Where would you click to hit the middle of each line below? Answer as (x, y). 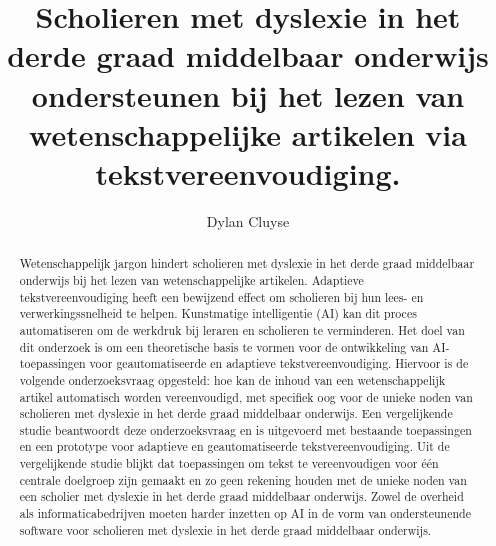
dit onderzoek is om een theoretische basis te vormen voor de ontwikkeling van (224, 346)
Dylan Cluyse (248, 220)
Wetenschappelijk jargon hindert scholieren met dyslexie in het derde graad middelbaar (247, 263)
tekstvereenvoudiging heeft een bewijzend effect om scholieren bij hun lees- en (221, 296)
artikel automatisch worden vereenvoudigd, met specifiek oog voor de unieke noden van (246, 396)
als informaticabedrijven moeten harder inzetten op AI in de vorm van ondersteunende (245, 513)
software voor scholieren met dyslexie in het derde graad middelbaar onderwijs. (225, 529)
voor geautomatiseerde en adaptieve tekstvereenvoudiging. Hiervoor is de (279, 363)
